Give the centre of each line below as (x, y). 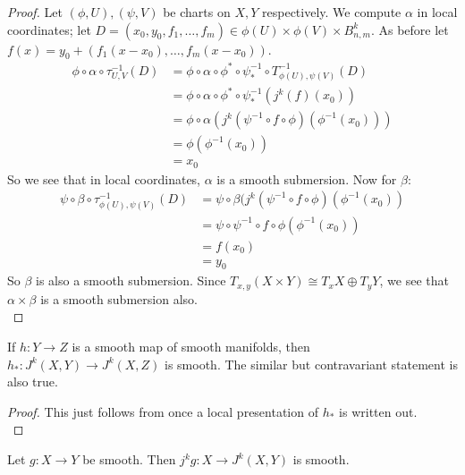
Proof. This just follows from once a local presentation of (163, 411)
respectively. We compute (332, 12)
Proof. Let (35, 12)
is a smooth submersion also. (119, 298)
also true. (33, 382)
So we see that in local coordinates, (104, 178)
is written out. (378, 411)
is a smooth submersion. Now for (307, 178)
